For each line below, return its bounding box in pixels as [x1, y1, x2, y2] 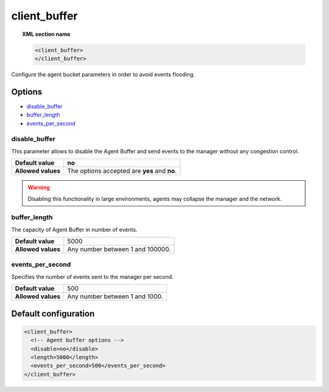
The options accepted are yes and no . [67, 167, 177, 175]
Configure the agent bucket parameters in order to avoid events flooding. [11, 71, 195, 78]
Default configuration [11, 308, 95, 319]
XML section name [22, 30, 71, 38]
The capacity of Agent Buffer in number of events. [11, 226, 138, 233]
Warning [27, 184, 50, 191]
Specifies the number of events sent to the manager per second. [11, 273, 174, 280]
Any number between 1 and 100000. [67, 245, 171, 254]
